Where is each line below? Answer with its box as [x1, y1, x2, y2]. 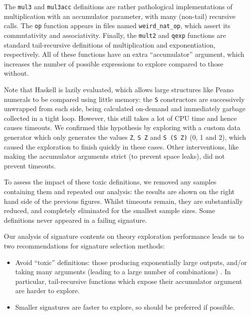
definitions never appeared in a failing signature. [4, 215, 147, 225]
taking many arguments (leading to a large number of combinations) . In [15, 266, 231, 277]
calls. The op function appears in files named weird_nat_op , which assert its [4, 20, 231, 31]
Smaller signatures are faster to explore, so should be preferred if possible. [15, 301, 235, 312]
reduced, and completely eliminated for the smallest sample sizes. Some [4, 205, 215, 216]
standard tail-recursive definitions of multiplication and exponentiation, [4, 39, 216, 50]
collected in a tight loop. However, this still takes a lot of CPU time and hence [4, 113, 237, 123]
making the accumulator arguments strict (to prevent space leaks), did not [4, 151, 225, 161]
